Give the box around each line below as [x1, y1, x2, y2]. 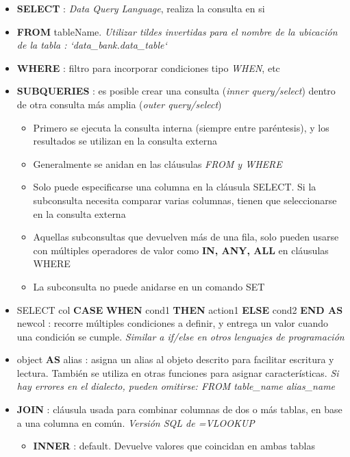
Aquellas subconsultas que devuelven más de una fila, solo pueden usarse [33, 230, 339, 244]
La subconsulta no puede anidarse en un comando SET [33, 279, 265, 293]
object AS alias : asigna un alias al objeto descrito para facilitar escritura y [16, 352, 334, 367]
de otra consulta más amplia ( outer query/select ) [16, 97, 222, 111]
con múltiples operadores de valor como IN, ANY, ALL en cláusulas [33, 243, 329, 257]
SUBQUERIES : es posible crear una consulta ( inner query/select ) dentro [16, 84, 336, 98]
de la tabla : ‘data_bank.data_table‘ [16, 38, 167, 52]
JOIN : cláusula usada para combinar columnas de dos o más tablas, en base [16, 402, 342, 417]
